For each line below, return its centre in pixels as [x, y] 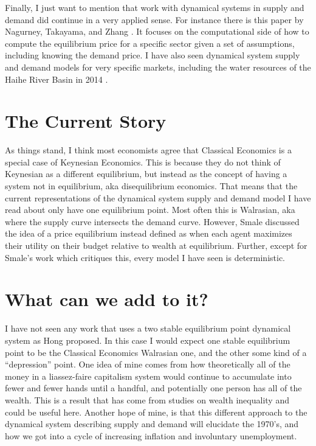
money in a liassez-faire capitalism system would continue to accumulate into [148, 376]
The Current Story [86, 121]
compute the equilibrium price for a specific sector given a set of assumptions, [150, 43]
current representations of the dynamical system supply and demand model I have [158, 197]
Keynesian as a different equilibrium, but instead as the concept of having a [146, 174]
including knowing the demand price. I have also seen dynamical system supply [153, 55]
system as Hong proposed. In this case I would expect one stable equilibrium [148, 340]
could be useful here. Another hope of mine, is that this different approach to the [156, 412]
